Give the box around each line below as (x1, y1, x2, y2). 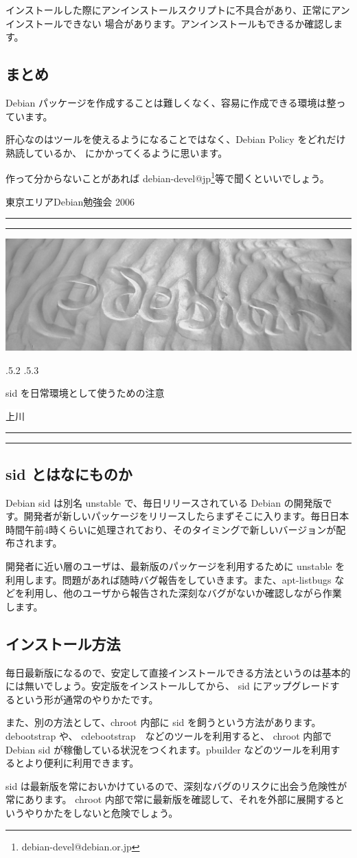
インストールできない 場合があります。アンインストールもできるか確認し (5, 16, 334, 30)
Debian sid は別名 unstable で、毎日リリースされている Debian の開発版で (5, 495, 332, 509)
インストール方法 (5, 632, 121, 654)
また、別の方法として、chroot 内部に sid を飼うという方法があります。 (5, 715, 321, 729)
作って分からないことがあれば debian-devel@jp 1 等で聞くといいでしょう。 (5, 169, 330, 186)
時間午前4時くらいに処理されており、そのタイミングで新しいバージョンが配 (5, 522, 346, 536)
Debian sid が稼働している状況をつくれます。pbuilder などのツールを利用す (5, 742, 341, 756)
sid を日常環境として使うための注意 (5, 386, 165, 400)
